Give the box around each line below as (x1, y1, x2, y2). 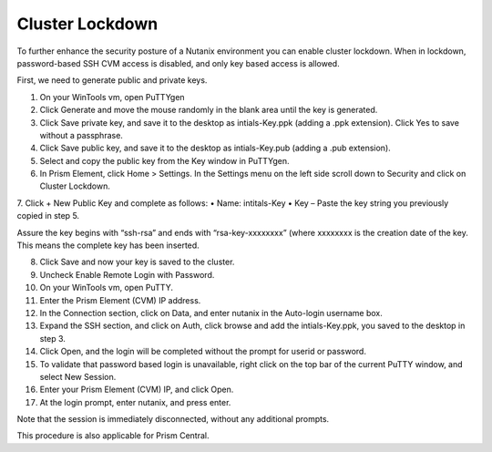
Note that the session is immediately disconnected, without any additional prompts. (16, 414, 330, 425)
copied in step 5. (16, 211, 80, 221)
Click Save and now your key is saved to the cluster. (39, 256, 235, 268)
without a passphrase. (39, 129, 123, 140)
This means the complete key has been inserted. (16, 240, 200, 251)
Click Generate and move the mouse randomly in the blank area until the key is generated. (39, 105, 378, 116)
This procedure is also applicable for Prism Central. (16, 430, 210, 441)
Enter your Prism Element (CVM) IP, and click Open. (39, 384, 234, 395)
